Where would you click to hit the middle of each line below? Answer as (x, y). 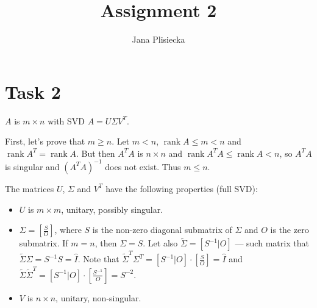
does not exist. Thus (143, 166)
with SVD (66, 120)
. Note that (98, 259)
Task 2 (33, 91)
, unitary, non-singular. (98, 297)
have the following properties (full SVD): (182, 188)
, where (68, 230)
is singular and (32, 166)
